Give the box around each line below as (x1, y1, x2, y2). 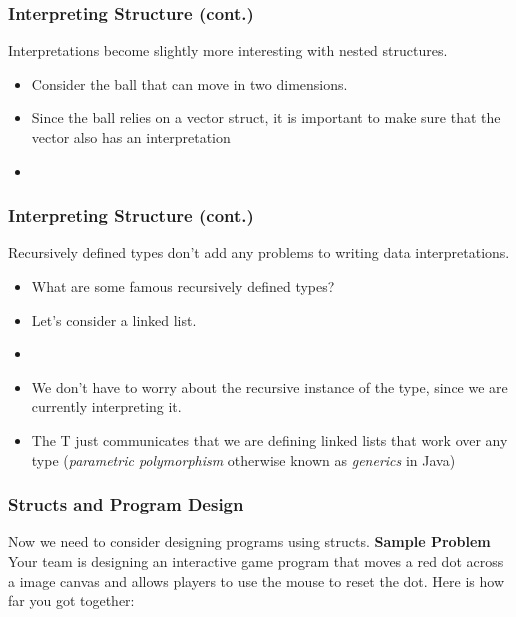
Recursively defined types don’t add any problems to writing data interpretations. (8, 242, 510, 263)
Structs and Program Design (8, 492, 244, 517)
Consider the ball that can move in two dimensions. (31, 73, 348, 94)
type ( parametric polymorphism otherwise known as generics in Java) (31, 449, 456, 470)
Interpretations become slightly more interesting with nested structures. (8, 40, 448, 61)
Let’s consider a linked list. (31, 309, 197, 330)
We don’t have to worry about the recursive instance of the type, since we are (31, 376, 508, 397)
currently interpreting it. (31, 396, 182, 417)
